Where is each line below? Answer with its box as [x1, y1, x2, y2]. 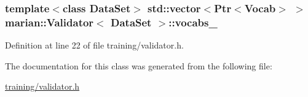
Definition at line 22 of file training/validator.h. [5, 39, 184, 52]
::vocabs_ [168, 14, 218, 29]
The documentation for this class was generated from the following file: [5, 59, 272, 72]
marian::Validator [5, 14, 94, 29]
